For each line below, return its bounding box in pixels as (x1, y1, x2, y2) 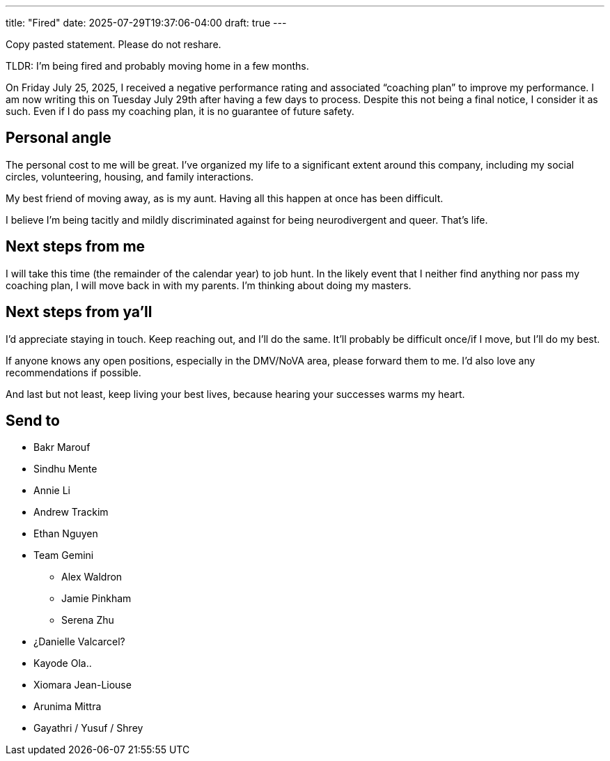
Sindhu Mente (33, 463, 97, 475)
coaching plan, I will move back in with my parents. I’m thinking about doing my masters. (6, 279, 412, 291)
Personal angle (6, 129, 111, 147)
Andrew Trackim (33, 506, 109, 518)
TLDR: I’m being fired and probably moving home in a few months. (6, 60, 309, 72)
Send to (6, 411, 60, 429)
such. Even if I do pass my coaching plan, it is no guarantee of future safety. (6, 105, 354, 117)
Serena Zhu (61, 614, 114, 627)
